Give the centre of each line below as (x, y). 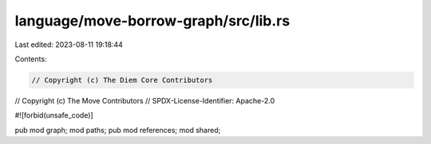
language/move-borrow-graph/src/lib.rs (152, 21)
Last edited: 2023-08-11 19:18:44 (69, 45)
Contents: (31, 59)
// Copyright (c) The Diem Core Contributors (122, 80)
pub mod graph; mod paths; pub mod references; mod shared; (118, 130)
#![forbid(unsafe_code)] (54, 115)
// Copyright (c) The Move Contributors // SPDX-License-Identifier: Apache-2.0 (145, 100)
